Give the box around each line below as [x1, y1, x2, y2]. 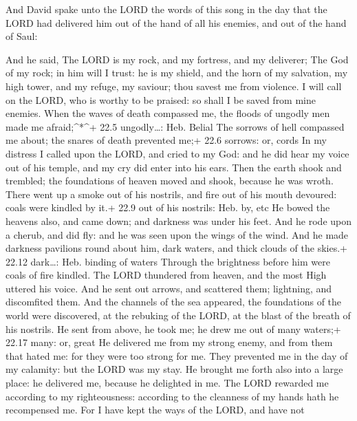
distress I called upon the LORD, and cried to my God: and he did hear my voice [6, 146, 349, 160]
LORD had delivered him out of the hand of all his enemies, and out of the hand [6, 15, 347, 30]
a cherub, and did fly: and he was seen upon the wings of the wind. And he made [6, 227, 349, 241]
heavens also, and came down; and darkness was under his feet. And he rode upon [6, 213, 352, 228]
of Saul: [6, 29, 38, 43]
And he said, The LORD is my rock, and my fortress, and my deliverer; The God [6, 52, 349, 66]
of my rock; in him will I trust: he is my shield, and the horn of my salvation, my [6, 65, 348, 80]
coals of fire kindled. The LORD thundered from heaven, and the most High [6, 268, 327, 282]
